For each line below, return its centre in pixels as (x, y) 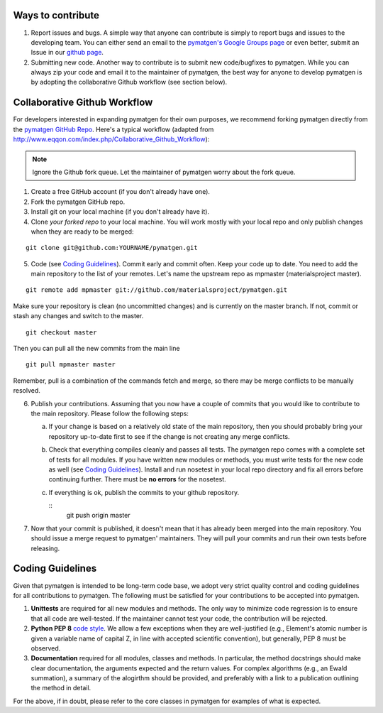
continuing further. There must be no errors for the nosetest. (137, 479)
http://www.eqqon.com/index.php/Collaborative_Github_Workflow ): (111, 139)
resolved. (27, 391)
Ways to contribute (56, 15)
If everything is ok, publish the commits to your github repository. (144, 492)
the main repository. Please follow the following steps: (110, 413)
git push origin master (98, 516)
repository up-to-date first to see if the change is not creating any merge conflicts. (169, 436)
